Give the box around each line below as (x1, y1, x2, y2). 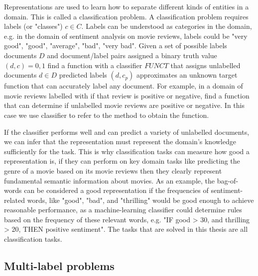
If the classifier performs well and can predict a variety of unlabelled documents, (4, 126, 250, 137)
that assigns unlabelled (170, 60, 241, 70)
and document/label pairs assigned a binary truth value (47, 50, 217, 60)
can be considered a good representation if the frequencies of (24, 185, 209, 195)
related (4, 194, 25, 205)
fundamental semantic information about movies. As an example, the (4, 175, 215, 185)
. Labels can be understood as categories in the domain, (81, 21, 252, 31)
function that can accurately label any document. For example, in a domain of (4, 81, 243, 91)
